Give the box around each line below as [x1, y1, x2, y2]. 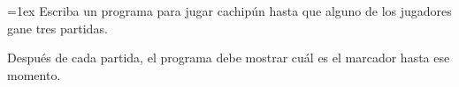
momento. [7, 65, 61, 83]
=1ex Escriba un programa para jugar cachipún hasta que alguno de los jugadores [7, 2, 452, 19]
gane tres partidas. [7, 18, 108, 37]
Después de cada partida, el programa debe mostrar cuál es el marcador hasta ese [7, 48, 450, 67]
